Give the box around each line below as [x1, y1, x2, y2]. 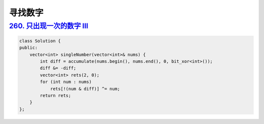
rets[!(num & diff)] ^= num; [50, 86, 120, 91]
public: [19, 45, 38, 51]
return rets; [40, 93, 71, 98]
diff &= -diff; [40, 65, 77, 71]
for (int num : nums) [40, 79, 92, 85]
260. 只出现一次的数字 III [9, 21, 88, 30]
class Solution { [19, 38, 61, 43]
